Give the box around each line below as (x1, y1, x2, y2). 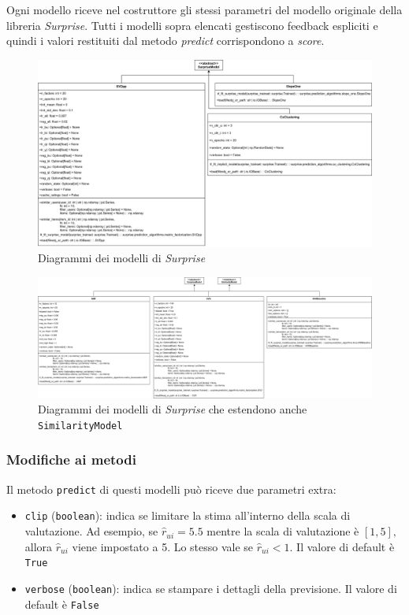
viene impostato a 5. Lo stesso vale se (72, 538, 254, 554)
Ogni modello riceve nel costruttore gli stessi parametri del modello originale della (6, 2, 403, 17)
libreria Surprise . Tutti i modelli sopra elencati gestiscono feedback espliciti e (6, 17, 378, 33)
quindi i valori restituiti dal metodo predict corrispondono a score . (6, 32, 325, 49)
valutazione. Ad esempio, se (24, 523, 158, 539)
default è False (24, 595, 99, 612)
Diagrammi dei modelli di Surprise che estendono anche (38, 401, 307, 417)
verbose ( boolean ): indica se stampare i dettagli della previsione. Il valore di (24, 580, 397, 596)
